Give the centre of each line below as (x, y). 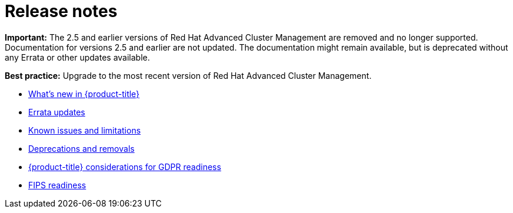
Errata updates (57, 112)
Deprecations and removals (81, 148)
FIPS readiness (57, 185)
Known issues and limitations (85, 130)
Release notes (61, 11)
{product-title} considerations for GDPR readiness (125, 167)
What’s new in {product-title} (84, 94)
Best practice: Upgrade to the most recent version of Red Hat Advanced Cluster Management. (188, 75)
